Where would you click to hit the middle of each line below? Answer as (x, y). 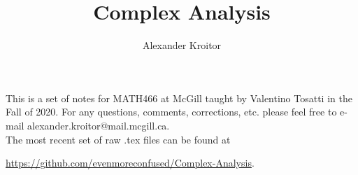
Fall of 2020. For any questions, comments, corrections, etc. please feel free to (171, 112)
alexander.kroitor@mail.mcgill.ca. (99, 125)
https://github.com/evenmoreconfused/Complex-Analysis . (130, 163)
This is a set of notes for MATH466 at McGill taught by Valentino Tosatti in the (179, 98)
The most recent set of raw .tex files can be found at (118, 139)
